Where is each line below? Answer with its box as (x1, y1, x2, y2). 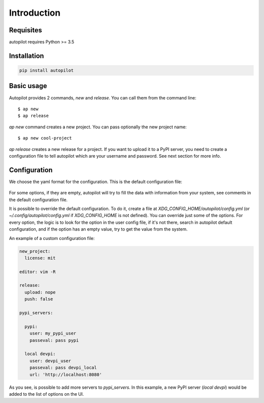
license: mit (24, 255, 56, 261)
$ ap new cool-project (18, 135, 72, 141)
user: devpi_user (29, 358, 71, 363)
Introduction (9, 7, 61, 18)
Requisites (9, 26, 43, 34)
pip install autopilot (19, 68, 74, 73)
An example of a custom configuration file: (9, 235, 95, 241)
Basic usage (9, 82, 47, 90)
